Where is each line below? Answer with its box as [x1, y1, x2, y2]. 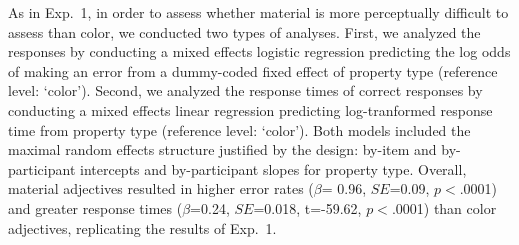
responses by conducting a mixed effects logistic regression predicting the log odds [8, 41, 511, 62]
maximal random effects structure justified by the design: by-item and [8, 139, 437, 160]
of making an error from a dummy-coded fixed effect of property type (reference [8, 60, 498, 81]
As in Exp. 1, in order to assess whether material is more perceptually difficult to [8, 2, 509, 22]
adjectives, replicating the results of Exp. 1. [8, 217, 277, 238]
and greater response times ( [8, 197, 183, 218]
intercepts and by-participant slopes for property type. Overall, [80, 158, 467, 179]
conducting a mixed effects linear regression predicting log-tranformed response [8, 99, 493, 120]
